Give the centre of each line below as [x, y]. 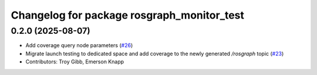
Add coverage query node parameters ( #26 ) [79, 45]
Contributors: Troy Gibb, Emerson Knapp [75, 62]
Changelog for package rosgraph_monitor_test [128, 15]
